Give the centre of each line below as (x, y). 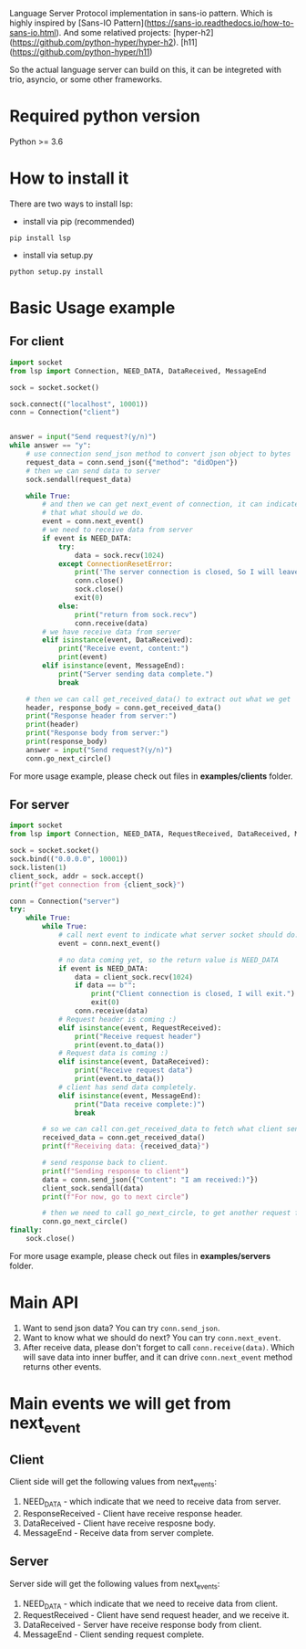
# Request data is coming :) (113, 1054)
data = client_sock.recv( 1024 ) (134, 977)
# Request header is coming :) (117, 1019)
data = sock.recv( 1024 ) (120, 555)
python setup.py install (56, 272)
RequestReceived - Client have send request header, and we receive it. (156, 1615)
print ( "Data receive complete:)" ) (140, 1104)
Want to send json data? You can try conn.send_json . (121, 1328)
